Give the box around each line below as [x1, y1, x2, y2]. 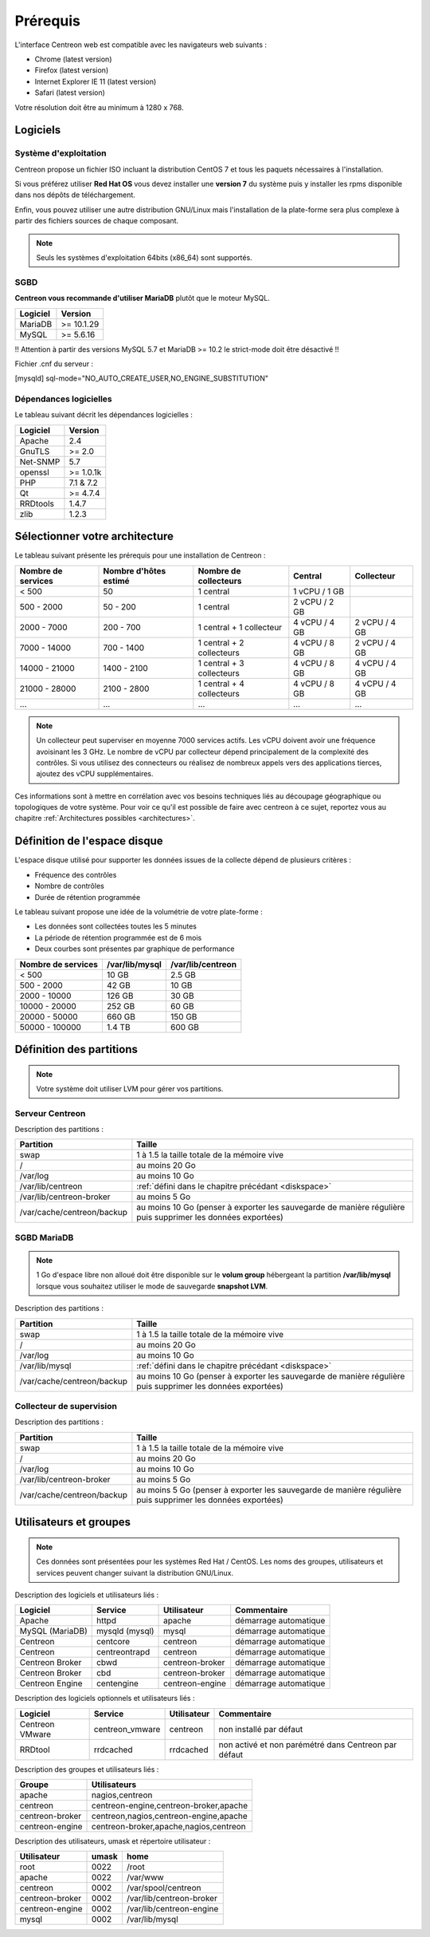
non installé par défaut [218, 1723, 303, 1734]
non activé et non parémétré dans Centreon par [218, 1739, 397, 1750]
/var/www [126, 1872, 164, 1883]
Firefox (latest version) [34, 65, 109, 75]
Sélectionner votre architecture [14, 530, 174, 543]
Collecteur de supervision [14, 1400, 117, 1411]
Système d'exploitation [14, 148, 107, 159]
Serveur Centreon [14, 1107, 86, 1118]
